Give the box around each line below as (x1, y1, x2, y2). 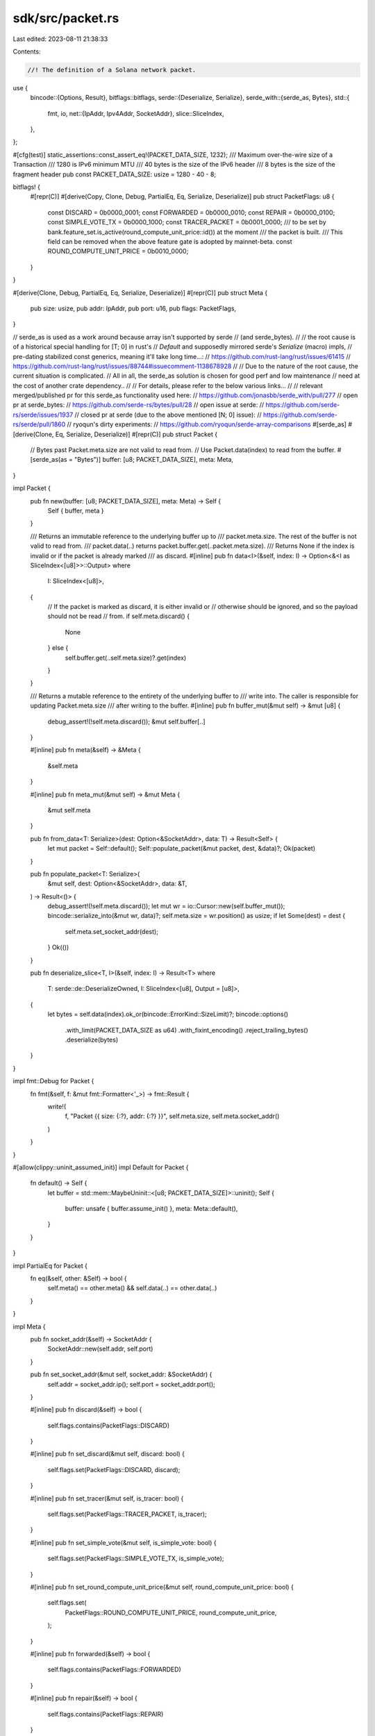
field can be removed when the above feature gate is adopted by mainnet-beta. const (47, 237, 292, 246)
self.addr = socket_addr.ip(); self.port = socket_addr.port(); (47, 1380, 215, 1388)
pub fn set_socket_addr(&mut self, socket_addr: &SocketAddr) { (30, 1370, 212, 1378)
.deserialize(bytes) (65, 1035, 119, 1044)
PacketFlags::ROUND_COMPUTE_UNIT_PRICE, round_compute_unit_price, (65, 1608, 277, 1617)
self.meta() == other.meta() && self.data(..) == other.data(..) (47, 1284, 217, 1292)
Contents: (12, 47, 41, 56)
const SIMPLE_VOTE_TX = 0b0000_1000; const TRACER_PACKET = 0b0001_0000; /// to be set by (47, 218, 326, 226)
